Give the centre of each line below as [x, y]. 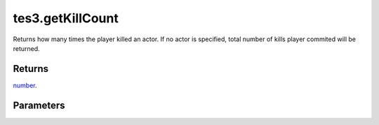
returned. [26, 48]
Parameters [39, 105]
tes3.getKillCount [66, 18]
